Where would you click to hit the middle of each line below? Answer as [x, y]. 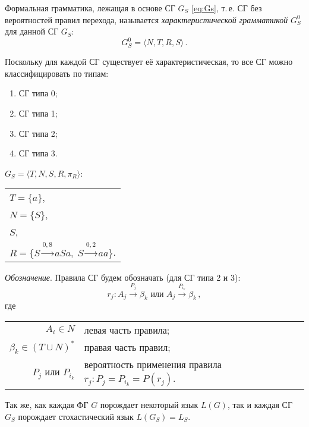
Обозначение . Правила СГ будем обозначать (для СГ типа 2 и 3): [123, 277]
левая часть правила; [127, 330]
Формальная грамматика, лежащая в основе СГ [90, 8]
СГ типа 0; [38, 93]
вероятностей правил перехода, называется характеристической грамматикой [146, 19]
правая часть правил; [127, 347]
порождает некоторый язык [149, 405]
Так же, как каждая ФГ [47, 405]
